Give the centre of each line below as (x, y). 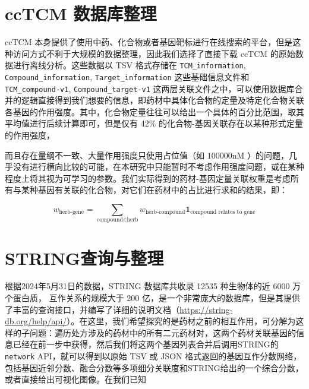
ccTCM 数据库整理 (81, 13)
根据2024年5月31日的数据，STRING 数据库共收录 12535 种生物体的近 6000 (147, 286)
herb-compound (165, 212)
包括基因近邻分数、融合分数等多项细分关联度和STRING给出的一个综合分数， (154, 367)
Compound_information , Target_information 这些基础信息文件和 (127, 76)
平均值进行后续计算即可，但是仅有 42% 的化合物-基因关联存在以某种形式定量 (154, 123)
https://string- (206, 309)
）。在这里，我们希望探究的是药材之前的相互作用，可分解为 (181, 321)
